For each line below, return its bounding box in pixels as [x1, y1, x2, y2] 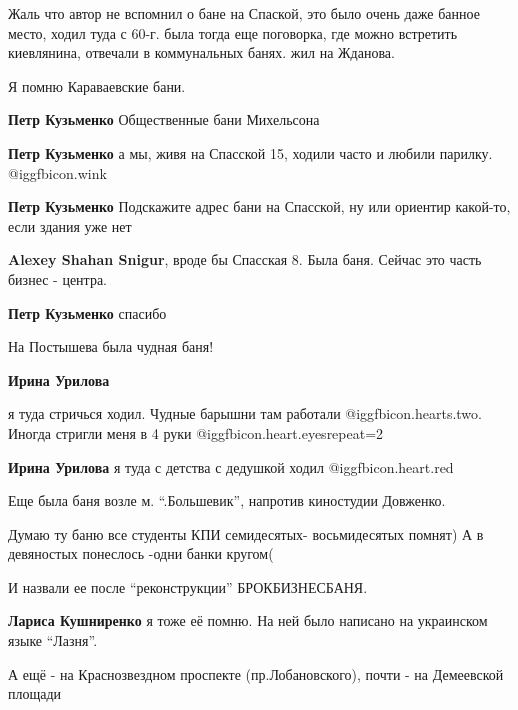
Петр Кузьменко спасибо [8, 302, 167, 323]
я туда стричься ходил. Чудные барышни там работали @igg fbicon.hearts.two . [8, 403, 482, 424]
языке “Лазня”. [8, 630, 98, 651]
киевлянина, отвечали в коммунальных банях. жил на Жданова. [8, 42, 395, 63]
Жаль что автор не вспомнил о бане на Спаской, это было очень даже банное [8, 3, 480, 23]
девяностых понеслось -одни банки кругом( [8, 543, 274, 564]
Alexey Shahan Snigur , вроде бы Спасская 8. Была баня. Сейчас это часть [8, 249, 482, 270]
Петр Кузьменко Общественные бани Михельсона [8, 109, 320, 130]
